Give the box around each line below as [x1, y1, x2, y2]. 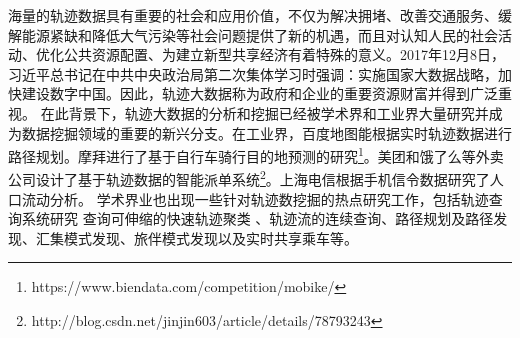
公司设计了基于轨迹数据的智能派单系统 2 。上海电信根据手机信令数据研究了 [8, 166, 490, 190]
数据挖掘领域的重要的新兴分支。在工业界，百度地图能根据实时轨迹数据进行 [21, 122, 512, 143]
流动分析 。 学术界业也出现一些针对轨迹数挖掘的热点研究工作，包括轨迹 [21, 188, 489, 209]
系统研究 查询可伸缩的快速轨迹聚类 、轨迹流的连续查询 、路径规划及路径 [21, 208, 494, 229]
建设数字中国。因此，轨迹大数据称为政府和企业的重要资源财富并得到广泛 [21, 83, 498, 104]
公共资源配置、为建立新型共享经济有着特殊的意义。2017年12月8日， [63, 44, 505, 65]
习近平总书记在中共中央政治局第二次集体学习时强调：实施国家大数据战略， [8, 63, 498, 84]
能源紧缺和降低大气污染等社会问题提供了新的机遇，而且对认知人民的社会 [21, 24, 498, 45]
